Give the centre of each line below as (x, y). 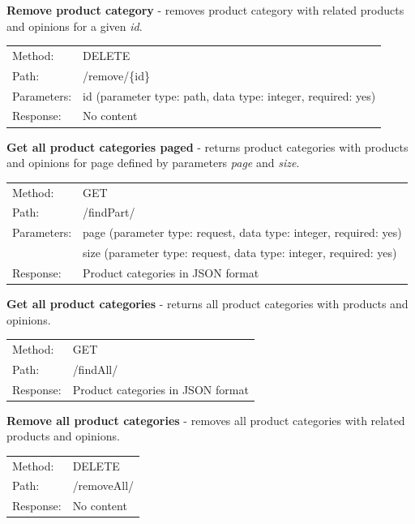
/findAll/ (95, 369)
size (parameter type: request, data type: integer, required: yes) (240, 253)
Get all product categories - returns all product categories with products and (207, 303)
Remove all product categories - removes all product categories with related (206, 420)
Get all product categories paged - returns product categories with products (207, 146)
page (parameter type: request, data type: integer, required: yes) (242, 232)
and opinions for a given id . (75, 26)
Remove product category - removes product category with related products (205, 10)
